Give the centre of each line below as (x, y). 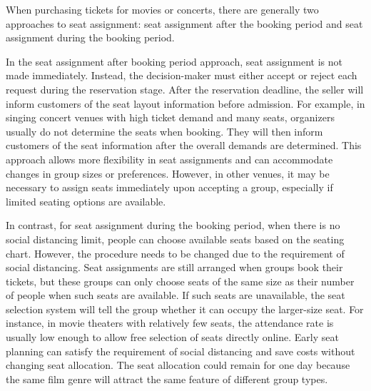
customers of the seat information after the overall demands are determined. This (184, 145)
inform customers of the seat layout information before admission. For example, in (185, 103)
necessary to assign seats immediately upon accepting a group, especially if (169, 187)
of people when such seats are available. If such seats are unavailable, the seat (176, 295)
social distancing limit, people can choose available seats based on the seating (175, 239)
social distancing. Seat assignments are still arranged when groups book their (174, 267)
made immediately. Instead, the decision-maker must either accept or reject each (182, 75)
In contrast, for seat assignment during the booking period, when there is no (173, 225)
